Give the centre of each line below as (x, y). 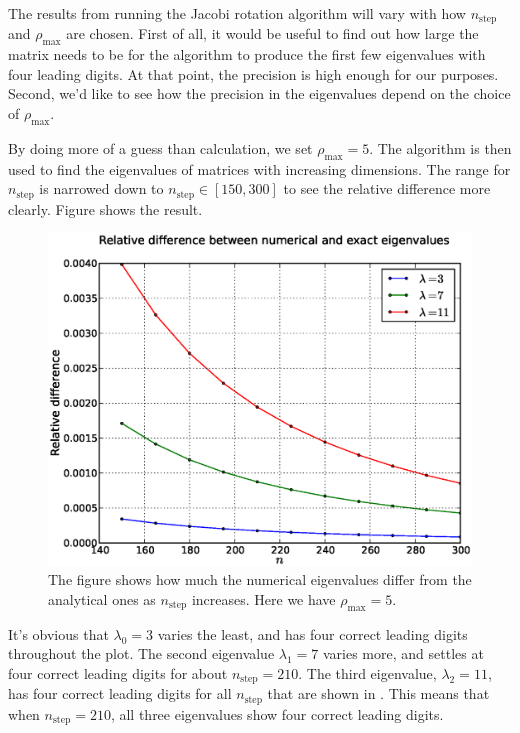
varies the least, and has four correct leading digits (312, 633)
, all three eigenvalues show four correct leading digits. (277, 713)
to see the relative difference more (387, 188)
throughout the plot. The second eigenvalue (141, 653)
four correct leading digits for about (118, 672)
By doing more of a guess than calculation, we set (160, 147)
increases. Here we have (263, 598)
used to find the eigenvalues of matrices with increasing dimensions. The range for (259, 168)
